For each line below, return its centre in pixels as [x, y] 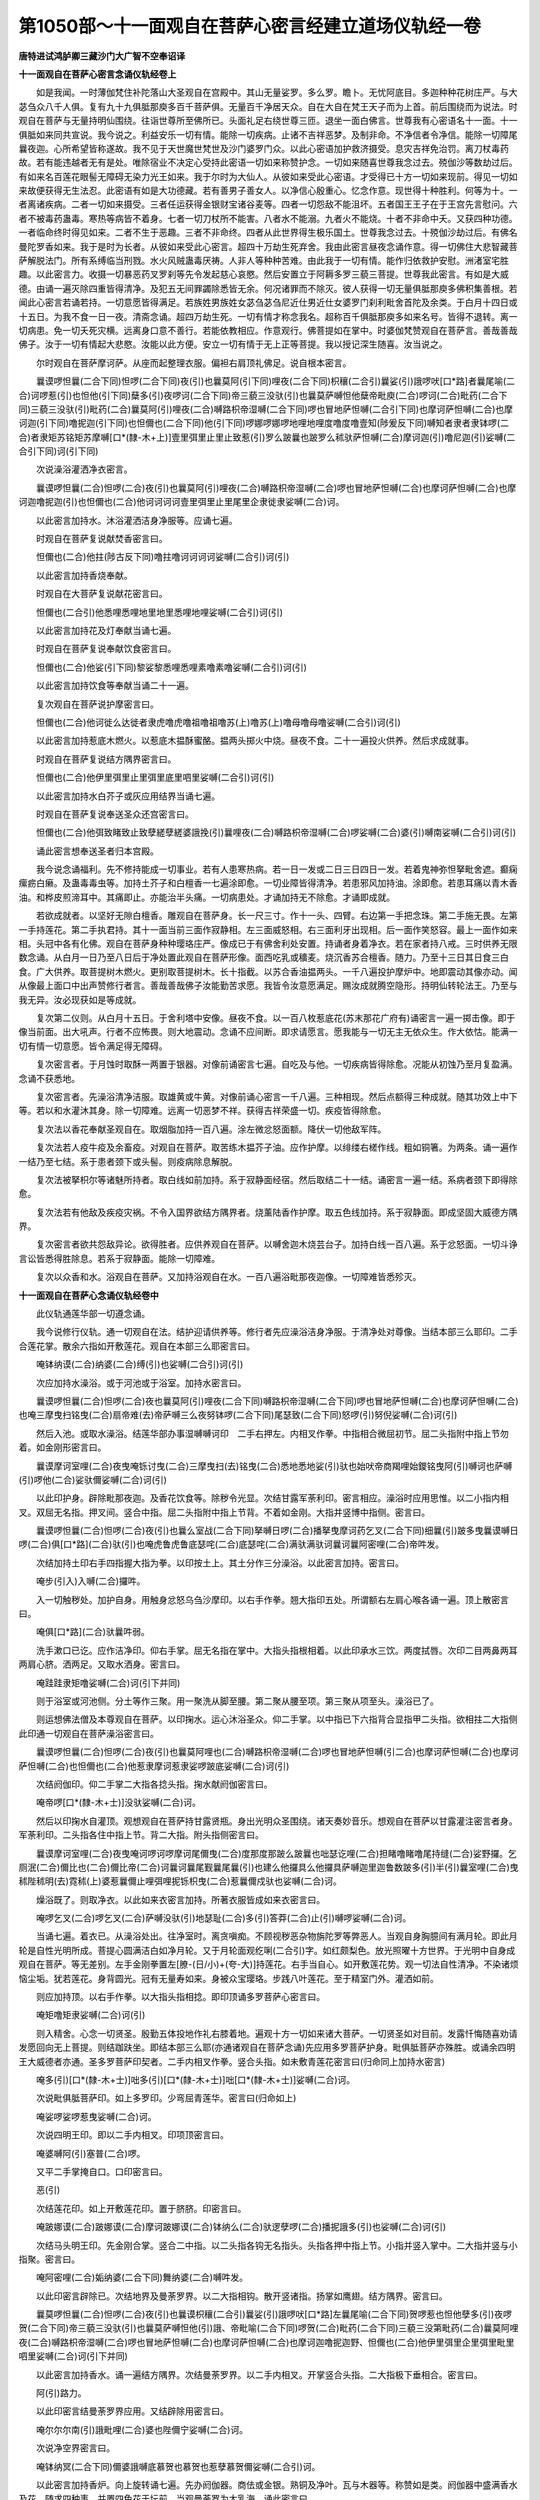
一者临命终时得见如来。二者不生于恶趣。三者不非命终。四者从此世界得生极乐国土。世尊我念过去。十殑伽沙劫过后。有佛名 [268, 232]
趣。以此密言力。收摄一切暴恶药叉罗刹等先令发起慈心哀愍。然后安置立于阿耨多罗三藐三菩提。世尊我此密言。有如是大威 [263, 274]
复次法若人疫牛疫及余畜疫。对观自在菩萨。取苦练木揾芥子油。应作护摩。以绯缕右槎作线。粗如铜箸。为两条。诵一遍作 [276, 1147]
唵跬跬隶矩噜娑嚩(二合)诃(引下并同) [108, 1682]
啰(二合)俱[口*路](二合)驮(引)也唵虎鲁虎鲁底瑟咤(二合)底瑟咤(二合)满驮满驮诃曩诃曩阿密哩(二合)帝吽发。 [231, 1544]
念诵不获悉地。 [49, 1078]
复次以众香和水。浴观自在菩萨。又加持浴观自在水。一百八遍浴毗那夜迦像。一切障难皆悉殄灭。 [228, 1277]
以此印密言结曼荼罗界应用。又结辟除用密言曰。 [132, 2411]
